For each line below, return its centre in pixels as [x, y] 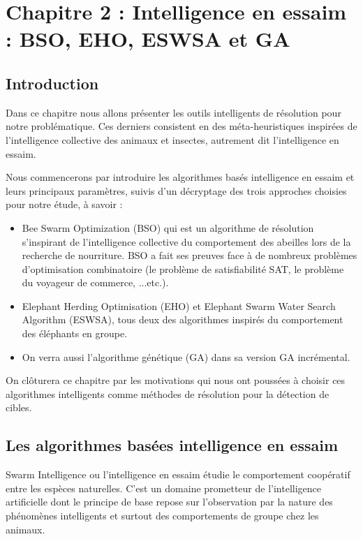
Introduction [52, 83]
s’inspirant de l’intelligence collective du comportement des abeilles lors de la [186, 241]
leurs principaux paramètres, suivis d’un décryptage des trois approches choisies [176, 190]
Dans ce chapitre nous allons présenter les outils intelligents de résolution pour [173, 112]
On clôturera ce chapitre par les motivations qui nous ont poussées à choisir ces [176, 380]
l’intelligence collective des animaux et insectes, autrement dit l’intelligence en [172, 139]
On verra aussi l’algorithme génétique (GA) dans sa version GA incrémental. [186, 356]
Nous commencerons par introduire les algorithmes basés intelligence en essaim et [180, 177]
